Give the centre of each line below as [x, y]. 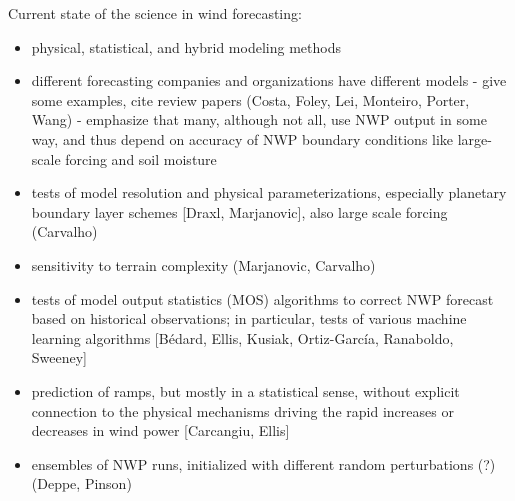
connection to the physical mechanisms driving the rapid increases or [242, 410]
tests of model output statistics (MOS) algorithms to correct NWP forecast [262, 298]
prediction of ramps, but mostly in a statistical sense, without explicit [245, 390]
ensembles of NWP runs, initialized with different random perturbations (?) [263, 463]
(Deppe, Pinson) [81, 483]
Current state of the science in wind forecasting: [155, 13]
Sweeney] [59, 357]
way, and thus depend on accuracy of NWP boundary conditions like [242, 138]
